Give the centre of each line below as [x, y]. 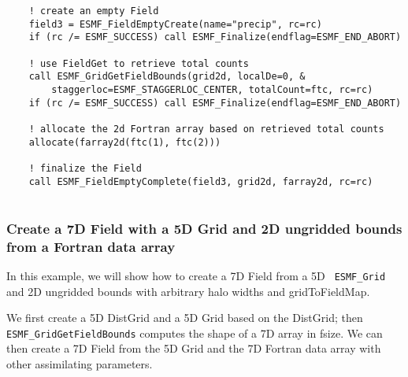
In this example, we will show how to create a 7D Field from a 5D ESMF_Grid [196, 275]
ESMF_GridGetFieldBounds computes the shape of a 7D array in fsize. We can [195, 333]
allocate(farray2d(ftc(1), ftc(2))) [125, 142]
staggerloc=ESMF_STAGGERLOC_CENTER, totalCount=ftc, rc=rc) [212, 89]
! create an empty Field [94, 11]
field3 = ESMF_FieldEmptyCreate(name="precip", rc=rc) [175, 24]
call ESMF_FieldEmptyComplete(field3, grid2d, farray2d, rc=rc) [201, 181]
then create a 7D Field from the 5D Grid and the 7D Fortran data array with [194, 348]
